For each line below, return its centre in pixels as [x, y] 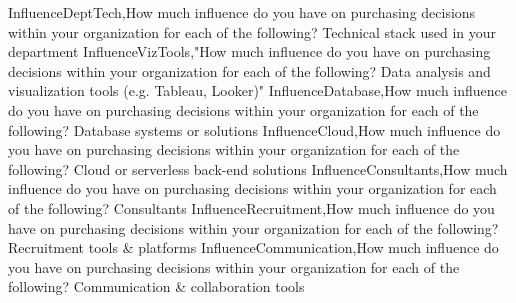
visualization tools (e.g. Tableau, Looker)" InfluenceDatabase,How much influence [258, 90]
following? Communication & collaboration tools [156, 286]
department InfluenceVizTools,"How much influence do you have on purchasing [249, 51]
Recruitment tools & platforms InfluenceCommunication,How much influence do [253, 247]
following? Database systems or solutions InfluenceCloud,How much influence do [254, 129]
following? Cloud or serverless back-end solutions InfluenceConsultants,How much [258, 168]
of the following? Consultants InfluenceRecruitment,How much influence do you [251, 207]
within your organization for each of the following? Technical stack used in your [252, 31]
